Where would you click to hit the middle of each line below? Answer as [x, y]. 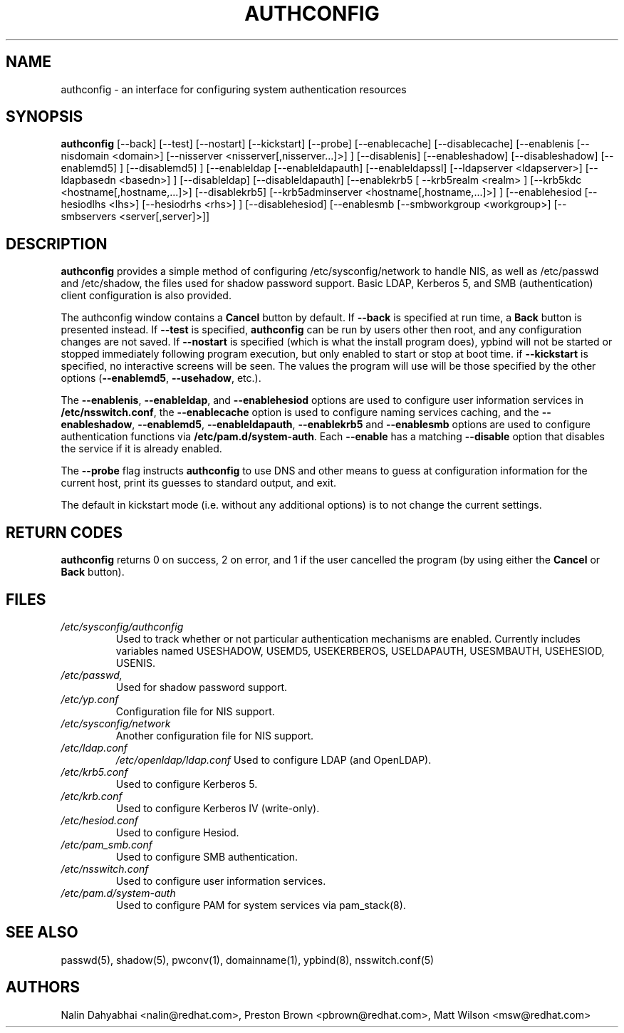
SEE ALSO [42, 933]
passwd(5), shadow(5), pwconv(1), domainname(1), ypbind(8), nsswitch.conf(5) [248, 960]
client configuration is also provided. [146, 296]
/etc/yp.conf [90, 699]
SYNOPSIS [45, 117]
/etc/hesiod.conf [100, 820]
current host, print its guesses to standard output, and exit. [199, 483]
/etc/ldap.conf [94, 747]
